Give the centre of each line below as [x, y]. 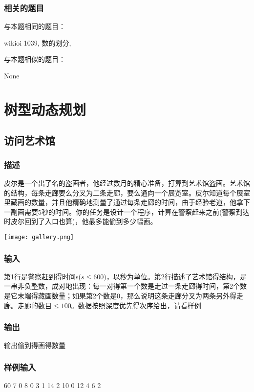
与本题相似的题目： [35, 59]
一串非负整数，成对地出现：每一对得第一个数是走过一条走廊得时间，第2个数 [125, 286]
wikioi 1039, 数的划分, [38, 42]
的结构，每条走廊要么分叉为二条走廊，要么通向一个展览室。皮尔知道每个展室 [127, 192]
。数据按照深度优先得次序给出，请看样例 [136, 305]
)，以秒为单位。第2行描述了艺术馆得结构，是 [175, 276]
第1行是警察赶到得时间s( [42, 276]
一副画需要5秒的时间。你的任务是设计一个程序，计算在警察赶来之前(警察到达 [127, 211]
